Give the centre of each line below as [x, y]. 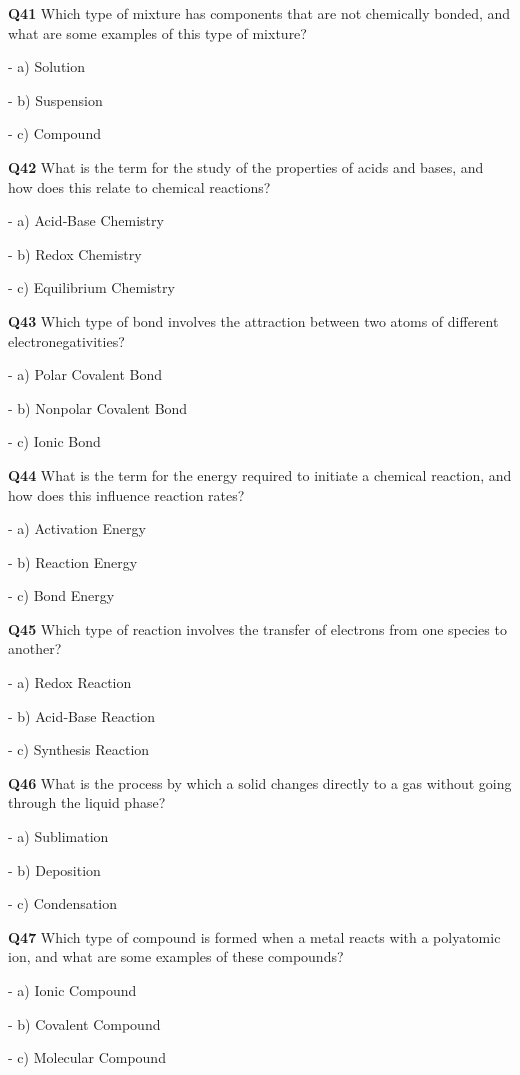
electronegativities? [66, 340]
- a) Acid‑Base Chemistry [86, 220]
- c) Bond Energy [61, 595]
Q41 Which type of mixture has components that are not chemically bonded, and [259, 13]
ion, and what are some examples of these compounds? [176, 956]
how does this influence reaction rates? [126, 494]
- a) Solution [47, 66]
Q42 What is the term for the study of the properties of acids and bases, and [246, 166]
